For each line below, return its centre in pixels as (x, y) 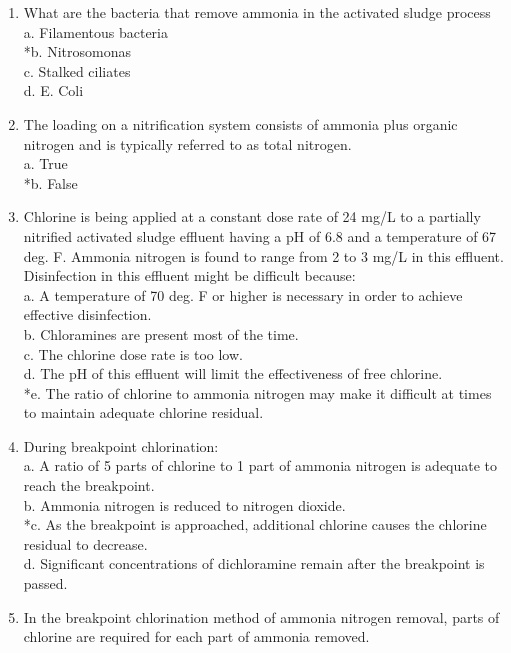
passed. (45, 583)
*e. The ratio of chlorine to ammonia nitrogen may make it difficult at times (257, 392)
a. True (45, 163)
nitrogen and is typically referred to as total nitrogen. (187, 143)
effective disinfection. (87, 314)
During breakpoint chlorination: (121, 445)
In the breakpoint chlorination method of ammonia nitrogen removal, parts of (261, 616)
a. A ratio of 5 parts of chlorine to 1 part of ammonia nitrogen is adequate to (260, 465)
